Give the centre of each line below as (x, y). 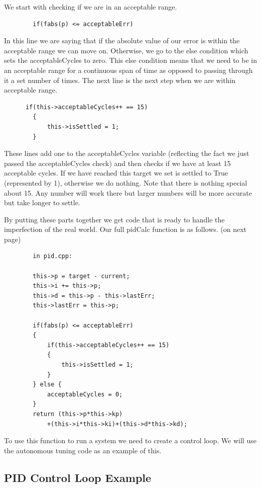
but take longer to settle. (42, 202)
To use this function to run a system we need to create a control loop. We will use (130, 440)
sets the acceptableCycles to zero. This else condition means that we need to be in (131, 60)
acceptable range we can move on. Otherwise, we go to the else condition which (126, 50)
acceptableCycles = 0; (85, 394)
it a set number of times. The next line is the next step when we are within (120, 80)
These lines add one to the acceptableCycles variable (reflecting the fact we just (127, 153)
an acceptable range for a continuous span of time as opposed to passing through (128, 70)
